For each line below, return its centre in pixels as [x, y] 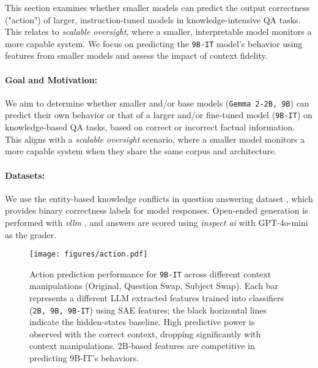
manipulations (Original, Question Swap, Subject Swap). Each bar [154, 286]
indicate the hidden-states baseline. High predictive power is [142, 322]
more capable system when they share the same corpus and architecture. [141, 151]
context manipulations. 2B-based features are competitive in [142, 346]
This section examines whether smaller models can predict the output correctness [157, 7]
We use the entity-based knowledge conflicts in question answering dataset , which [159, 198]
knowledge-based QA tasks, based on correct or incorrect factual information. [150, 127]
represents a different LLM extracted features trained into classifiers [157, 298]
